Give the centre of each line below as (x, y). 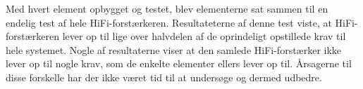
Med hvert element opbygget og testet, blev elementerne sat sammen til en (167, 8)
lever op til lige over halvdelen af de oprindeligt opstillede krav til (204, 36)
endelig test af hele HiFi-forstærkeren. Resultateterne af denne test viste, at (169, 22)
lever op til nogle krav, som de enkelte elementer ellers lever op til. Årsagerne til (179, 63)
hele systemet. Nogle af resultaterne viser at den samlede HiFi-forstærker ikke (174, 49)
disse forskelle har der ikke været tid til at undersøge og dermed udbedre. (164, 77)
